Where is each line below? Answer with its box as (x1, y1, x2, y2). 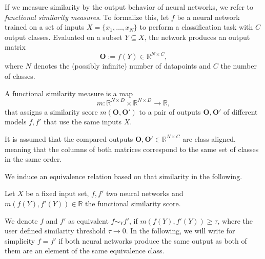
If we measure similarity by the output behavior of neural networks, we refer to (5, 2, 254, 12)
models (5, 116, 27, 127)
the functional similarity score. (85, 198, 181, 208)
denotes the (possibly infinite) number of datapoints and (33, 60, 211, 71)
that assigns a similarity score (5, 106, 98, 117)
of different (223, 106, 258, 117)
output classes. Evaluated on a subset (5, 31, 123, 42)
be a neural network (177, 11, 240, 22)
